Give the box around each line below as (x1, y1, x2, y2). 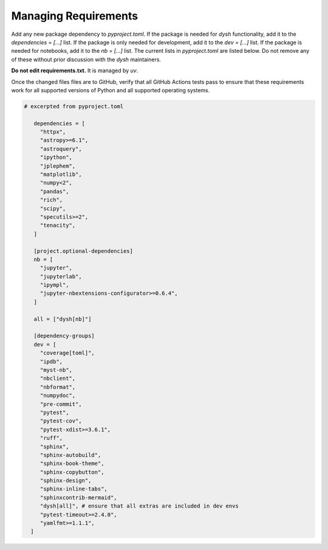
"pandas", (39, 188, 69, 194)
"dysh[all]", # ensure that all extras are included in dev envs (39, 503, 239, 510)
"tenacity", (39, 222, 76, 229)
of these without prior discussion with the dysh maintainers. (11, 55, 161, 63)
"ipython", (39, 154, 73, 161)
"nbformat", (39, 383, 76, 390)
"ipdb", (39, 358, 63, 365)
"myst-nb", (39, 366, 73, 373)
